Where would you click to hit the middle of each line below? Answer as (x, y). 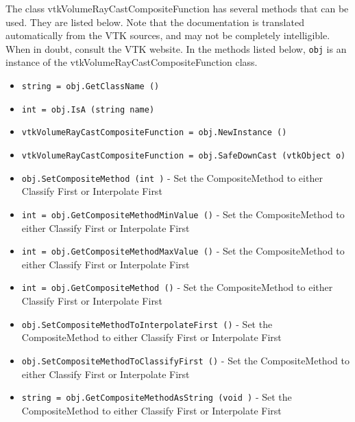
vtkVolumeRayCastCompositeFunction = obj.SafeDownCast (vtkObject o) (184, 156)
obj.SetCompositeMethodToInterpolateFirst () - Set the (147, 324)
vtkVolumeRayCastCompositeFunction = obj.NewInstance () (154, 133)
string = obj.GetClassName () (90, 87)
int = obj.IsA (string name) (88, 109)
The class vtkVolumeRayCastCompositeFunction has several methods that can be (177, 8)
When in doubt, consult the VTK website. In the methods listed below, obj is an (176, 48)
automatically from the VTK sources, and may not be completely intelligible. (168, 35)
